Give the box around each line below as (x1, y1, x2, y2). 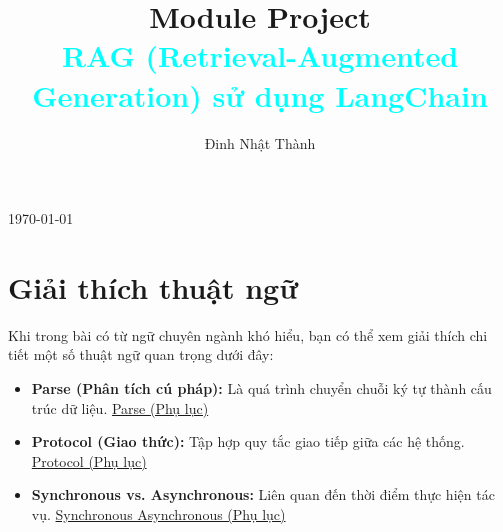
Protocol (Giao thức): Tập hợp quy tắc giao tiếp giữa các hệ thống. (31, 431, 465, 452)
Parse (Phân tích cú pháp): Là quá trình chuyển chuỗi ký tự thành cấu (31, 378, 492, 398)
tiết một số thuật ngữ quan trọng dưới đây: (8, 344, 274, 365)
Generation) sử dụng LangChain (32, 74, 488, 115)
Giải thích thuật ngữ (8, 266, 298, 307)
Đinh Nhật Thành (204, 132, 316, 153)
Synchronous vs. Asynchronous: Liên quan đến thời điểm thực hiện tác (31, 484, 495, 505)
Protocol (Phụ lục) (31, 450, 147, 471)
